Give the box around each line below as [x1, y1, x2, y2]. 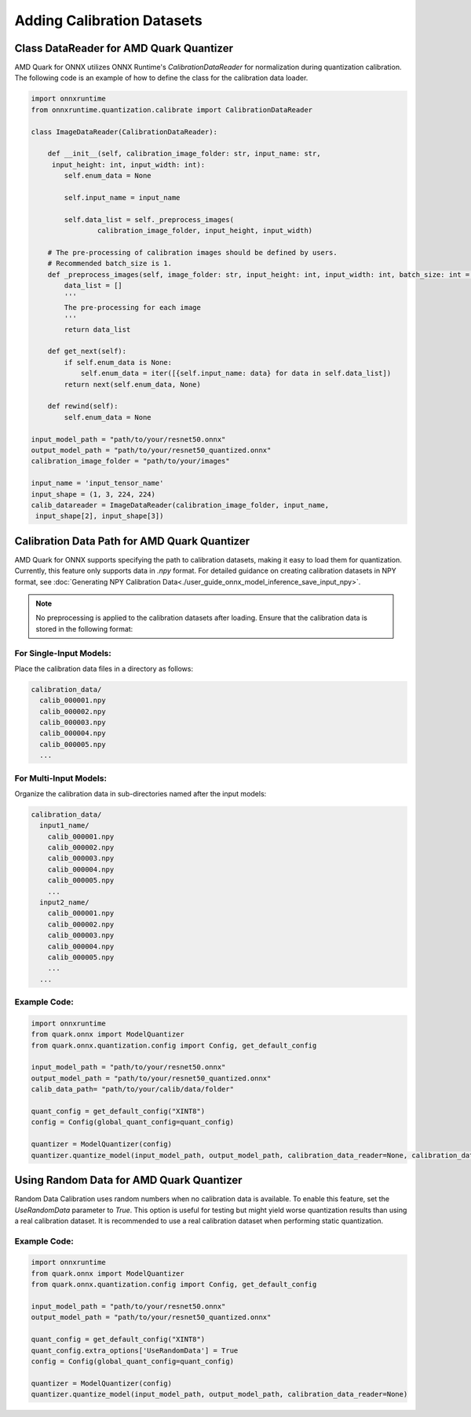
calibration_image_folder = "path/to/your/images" [31, 457, 231, 466]
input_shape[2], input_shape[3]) [35, 512, 164, 521]
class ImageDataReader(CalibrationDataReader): [31, 127, 217, 137]
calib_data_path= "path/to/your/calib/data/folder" [31, 1085, 235, 1094]
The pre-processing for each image [64, 303, 202, 311]
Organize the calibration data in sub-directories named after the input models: [14, 789, 267, 798]
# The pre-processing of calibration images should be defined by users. [47, 248, 338, 257]
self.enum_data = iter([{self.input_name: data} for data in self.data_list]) [80, 369, 392, 378]
